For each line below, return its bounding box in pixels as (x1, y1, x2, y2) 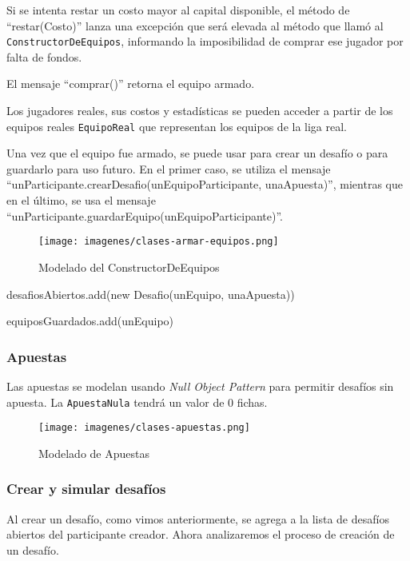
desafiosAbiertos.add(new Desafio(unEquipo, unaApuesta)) (6, 285, 295, 302)
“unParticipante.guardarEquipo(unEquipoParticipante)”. (6, 207, 284, 224)
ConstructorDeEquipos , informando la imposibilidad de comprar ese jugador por (6, 33, 404, 50)
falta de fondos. (6, 48, 82, 65)
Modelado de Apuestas (38, 444, 149, 461)
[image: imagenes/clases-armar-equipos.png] (38, 236, 279, 248)
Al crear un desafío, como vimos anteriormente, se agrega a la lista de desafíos (6, 510, 389, 527)
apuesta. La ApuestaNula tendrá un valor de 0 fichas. (6, 393, 268, 410)
